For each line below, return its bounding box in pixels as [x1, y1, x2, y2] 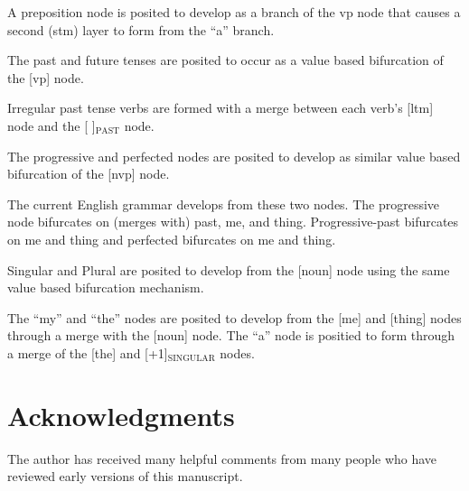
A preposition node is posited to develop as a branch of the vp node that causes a [7, 3, 461, 21]
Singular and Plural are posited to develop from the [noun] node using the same [7, 260, 450, 279]
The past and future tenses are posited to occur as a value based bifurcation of [7, 51, 444, 69]
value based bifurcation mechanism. [7, 278, 204, 297]
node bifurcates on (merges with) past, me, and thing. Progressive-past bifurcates [7, 212, 459, 231]
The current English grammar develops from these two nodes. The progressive [7, 194, 440, 213]
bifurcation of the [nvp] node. [7, 164, 170, 183]
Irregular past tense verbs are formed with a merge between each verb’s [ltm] [7, 98, 434, 117]
